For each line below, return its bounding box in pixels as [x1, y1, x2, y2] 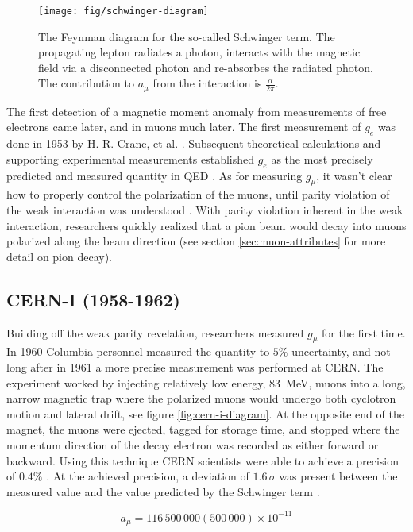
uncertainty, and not [291, 343, 391, 360]
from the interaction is [152, 75, 262, 91]
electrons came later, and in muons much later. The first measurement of [6, 118, 361, 135]
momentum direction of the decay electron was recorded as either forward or [6, 437, 379, 453]
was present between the [279, 468, 398, 484]
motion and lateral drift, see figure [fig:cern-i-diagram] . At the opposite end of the [6, 405, 404, 422]
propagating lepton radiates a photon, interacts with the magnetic [38, 44, 361, 60]
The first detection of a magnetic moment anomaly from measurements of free [6, 102, 387, 119]
